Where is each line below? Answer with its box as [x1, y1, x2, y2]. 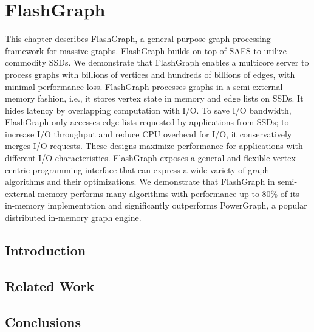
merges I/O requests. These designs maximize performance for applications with [5, 139, 303, 152]
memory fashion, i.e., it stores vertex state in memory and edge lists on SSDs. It [5, 92, 304, 105]
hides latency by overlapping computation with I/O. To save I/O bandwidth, [5, 103, 292, 116]
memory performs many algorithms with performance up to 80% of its [38, 187, 299, 199]
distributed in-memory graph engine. [5, 211, 142, 224]
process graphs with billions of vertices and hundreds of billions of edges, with [5, 67, 295, 80]
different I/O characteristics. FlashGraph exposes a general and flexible [5, 151, 270, 164]
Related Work [5, 276, 95, 295]
